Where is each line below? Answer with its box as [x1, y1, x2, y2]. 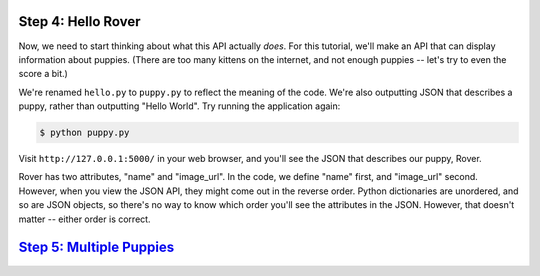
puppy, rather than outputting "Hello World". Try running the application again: [18, 100, 341, 112]
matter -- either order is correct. [18, 213, 151, 225]
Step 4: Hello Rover [18, 13, 141, 30]
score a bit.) [18, 68, 69, 80]
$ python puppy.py [39, 127, 130, 139]
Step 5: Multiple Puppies [18, 239, 175, 256]
